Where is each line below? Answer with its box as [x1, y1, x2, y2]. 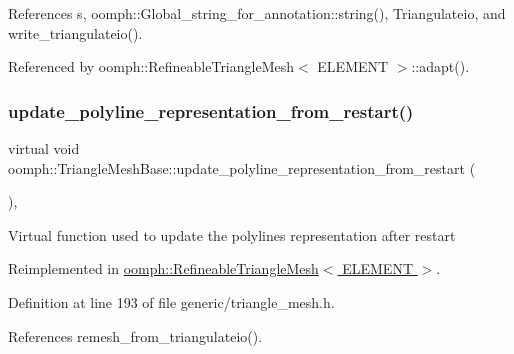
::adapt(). [411, 56, 470, 77]
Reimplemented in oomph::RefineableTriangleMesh [8, 258, 319, 279]
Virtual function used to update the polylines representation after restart [8, 224, 456, 245]
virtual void [8, 138, 80, 158]
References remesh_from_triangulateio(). [8, 325, 263, 346]
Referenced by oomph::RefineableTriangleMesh [8, 56, 295, 77]
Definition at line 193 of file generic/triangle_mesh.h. [8, 291, 335, 312]
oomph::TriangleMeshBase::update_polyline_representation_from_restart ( [8, 157, 476, 178]
